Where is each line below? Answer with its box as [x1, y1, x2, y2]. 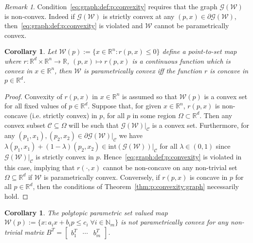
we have [119, 130, 143, 140]
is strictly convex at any [103, 11, 175, 21]
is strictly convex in [36, 152, 94, 162]
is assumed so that [122, 91, 178, 101]
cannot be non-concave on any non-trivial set [103, 162, 237, 173]
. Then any [199, 110, 233, 120]
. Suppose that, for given [88, 101, 162, 111]
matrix [24, 226, 44, 237]
